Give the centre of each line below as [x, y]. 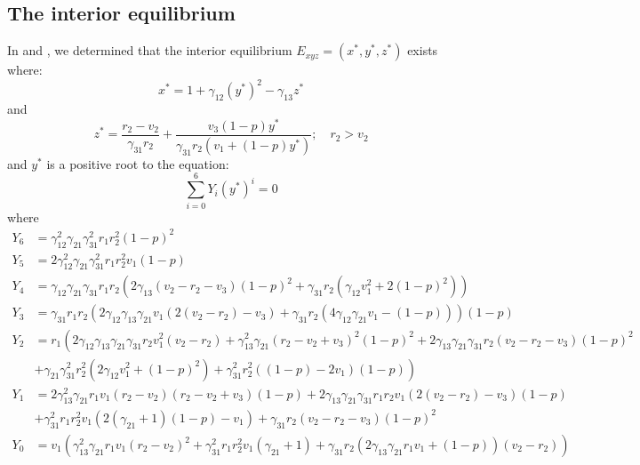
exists [423, 50]
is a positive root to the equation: [138, 163]
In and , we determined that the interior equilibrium [150, 50]
